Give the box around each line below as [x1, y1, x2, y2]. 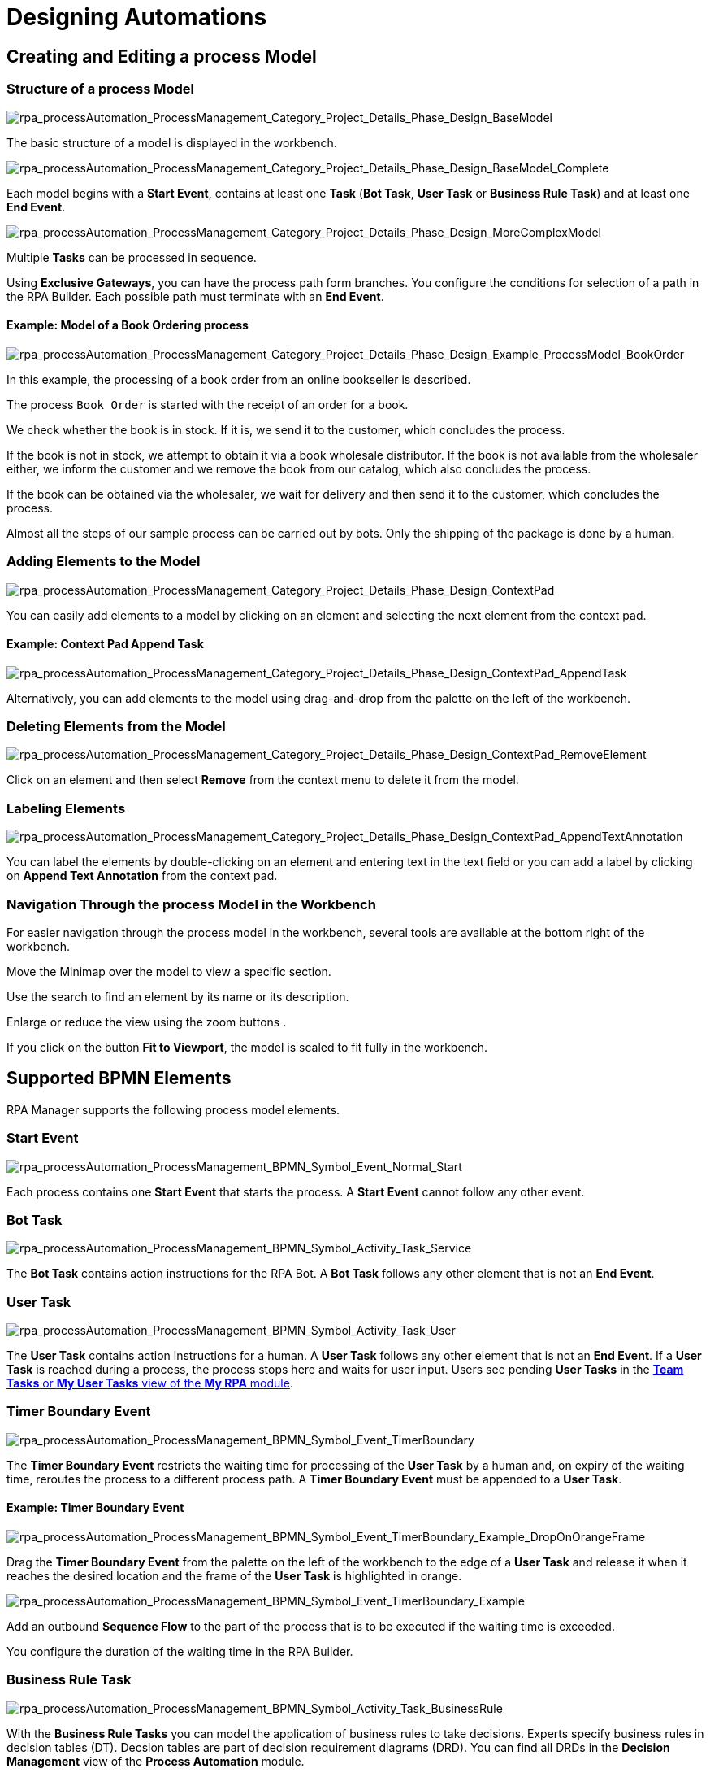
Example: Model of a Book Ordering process [6, 318, 249, 333]
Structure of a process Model [6, 81, 194, 98]
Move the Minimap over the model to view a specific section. [6, 964, 331, 978]
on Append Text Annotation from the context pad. [6, 869, 278, 883]
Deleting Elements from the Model [6, 718, 226, 735]
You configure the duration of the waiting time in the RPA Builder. [6, 1644, 353, 1659]
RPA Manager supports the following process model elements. [6, 1102, 340, 1117]
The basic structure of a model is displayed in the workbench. [6, 135, 337, 150]
